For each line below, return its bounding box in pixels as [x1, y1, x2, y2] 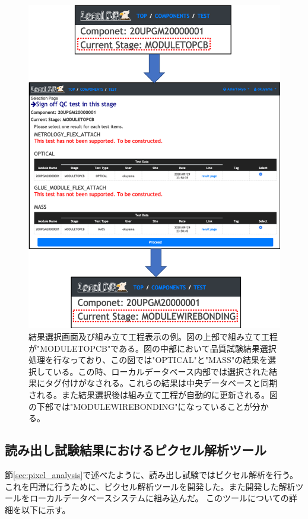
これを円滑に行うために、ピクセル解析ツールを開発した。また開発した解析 [5, 480, 296, 492]
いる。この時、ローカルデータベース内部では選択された [53, 365, 269, 377]
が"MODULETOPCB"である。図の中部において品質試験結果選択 [28, 342, 277, 354]
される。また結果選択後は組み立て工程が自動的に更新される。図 [28, 389, 278, 400]
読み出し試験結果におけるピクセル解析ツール [5, 441, 266, 459]
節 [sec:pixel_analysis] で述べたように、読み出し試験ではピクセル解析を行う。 [5, 468, 299, 480]
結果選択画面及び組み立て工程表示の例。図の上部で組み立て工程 [28, 330, 278, 343]
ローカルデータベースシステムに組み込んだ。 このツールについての [29, 492, 289, 504]
